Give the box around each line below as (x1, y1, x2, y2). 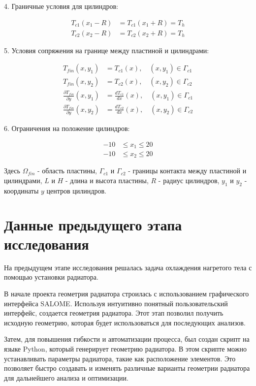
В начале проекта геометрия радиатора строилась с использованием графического (4, 288, 249, 298)
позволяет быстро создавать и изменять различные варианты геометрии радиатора (4, 363, 250, 373)
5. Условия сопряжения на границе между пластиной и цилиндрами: (4, 45, 209, 55)
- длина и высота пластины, (65, 175, 149, 186)
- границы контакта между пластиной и (128, 165, 247, 176)
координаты (4, 185, 39, 195)
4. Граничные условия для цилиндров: (4, 1, 118, 11)
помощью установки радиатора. (4, 272, 98, 282)
